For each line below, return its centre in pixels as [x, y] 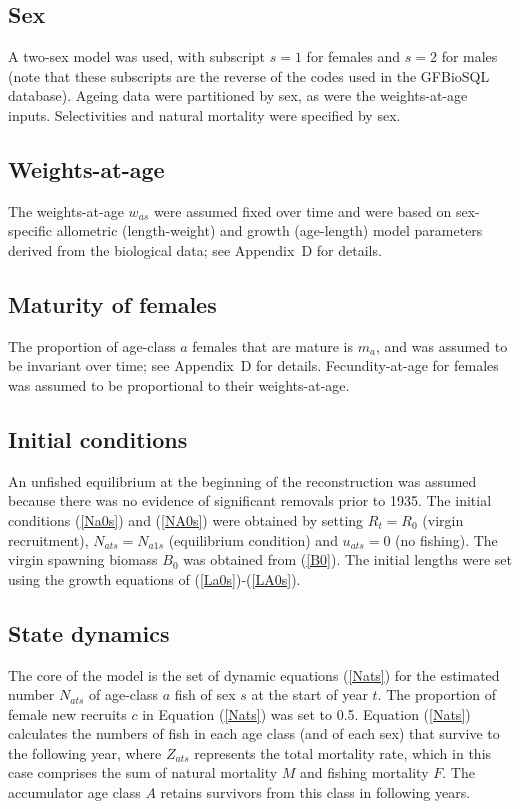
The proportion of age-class [92, 345]
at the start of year [309, 694]
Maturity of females [112, 303]
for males [469, 56]
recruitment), [48, 539]
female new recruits [67, 713]
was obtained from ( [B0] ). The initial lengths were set [347, 559]
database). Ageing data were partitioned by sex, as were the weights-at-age [238, 95]
